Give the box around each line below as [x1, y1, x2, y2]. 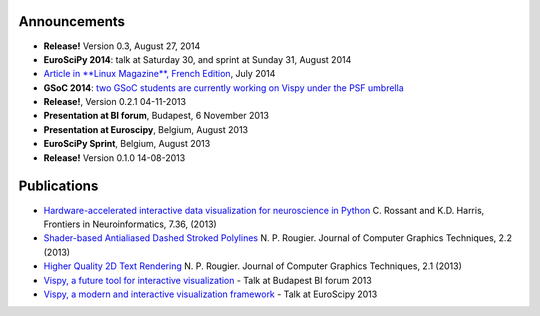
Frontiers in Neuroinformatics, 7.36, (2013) [43, 218, 217, 230]
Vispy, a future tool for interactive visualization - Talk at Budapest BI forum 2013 [43, 274, 372, 286]
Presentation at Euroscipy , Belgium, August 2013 [43, 123, 249, 135]
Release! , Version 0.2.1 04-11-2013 [43, 96, 187, 108]
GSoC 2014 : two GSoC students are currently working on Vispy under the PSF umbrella [43, 81, 404, 94]
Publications [18, 178, 99, 195]
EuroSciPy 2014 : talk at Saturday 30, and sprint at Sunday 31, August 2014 [43, 53, 352, 65]
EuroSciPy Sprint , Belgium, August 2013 [43, 138, 211, 150]
